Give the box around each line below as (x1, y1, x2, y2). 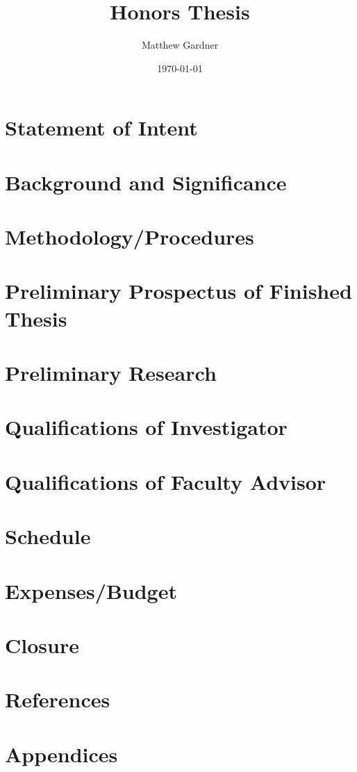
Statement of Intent (5, 113, 198, 142)
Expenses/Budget (5, 576, 177, 605)
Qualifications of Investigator (5, 413, 288, 441)
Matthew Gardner (141, 38, 219, 52)
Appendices (5, 739, 118, 768)
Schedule (5, 522, 91, 550)
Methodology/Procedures (5, 222, 254, 251)
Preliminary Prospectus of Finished (5, 277, 352, 305)
